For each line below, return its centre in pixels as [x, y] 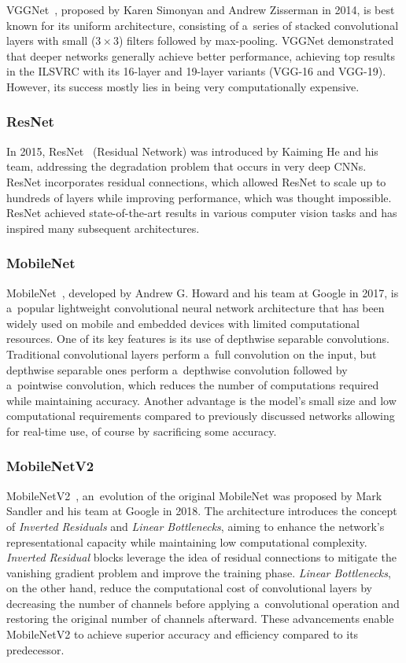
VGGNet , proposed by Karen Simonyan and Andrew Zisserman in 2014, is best [201, 9]
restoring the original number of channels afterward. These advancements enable [200, 619]
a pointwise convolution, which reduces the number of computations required [193, 385]
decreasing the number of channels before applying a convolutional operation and [203, 603]
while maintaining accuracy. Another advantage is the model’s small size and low [201, 400]
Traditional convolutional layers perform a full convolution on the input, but [192, 354]
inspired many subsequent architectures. [103, 228]
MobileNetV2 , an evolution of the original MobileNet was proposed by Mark [194, 495]
